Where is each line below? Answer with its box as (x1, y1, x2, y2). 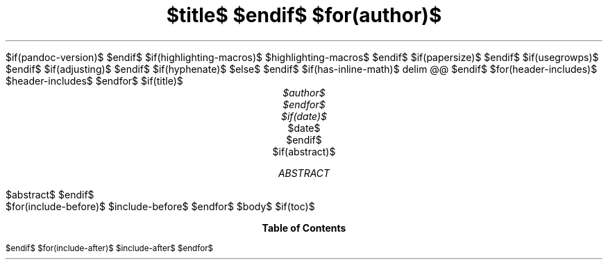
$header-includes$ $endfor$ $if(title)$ (6, 74, 183, 87)
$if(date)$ (280, 110, 328, 122)
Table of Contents (262, 221, 346, 234)
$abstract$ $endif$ (6, 188, 94, 200)
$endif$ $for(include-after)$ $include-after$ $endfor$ (6, 243, 214, 253)
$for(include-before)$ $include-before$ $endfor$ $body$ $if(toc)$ (6, 200, 315, 212)
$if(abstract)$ (272, 145, 336, 157)
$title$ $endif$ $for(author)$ (166, 3, 442, 27)
